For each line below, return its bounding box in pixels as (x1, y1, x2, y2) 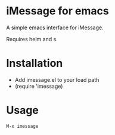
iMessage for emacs (6, 4, 109, 18)
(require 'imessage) (14, 82, 63, 90)
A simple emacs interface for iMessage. (6, 24, 104, 31)
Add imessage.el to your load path (14, 76, 100, 83)
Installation (6, 57, 63, 70)
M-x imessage (6, 123, 39, 129)
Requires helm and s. (6, 35, 58, 42)
